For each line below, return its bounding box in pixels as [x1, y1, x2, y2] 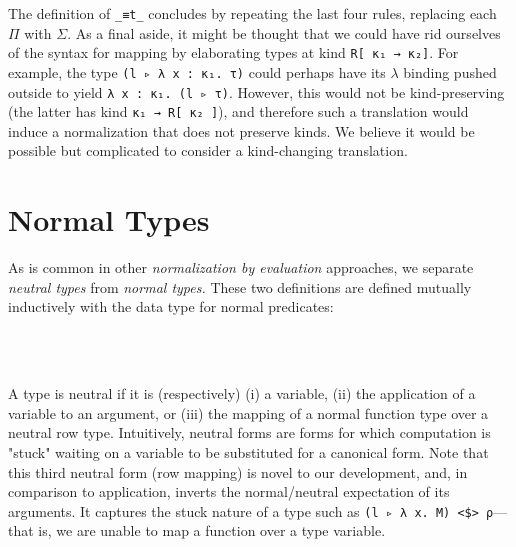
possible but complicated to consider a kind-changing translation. [8, 140, 408, 161]
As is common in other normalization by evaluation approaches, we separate [8, 257, 474, 278]
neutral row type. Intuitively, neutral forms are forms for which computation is [8, 422, 491, 443]
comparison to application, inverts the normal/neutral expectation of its [8, 481, 450, 502]
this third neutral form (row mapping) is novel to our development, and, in [8, 461, 468, 482]
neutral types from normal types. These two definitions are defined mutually [8, 276, 472, 297]
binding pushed [403, 61, 497, 82]
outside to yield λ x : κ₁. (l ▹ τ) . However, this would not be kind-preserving [8, 81, 505, 102]
